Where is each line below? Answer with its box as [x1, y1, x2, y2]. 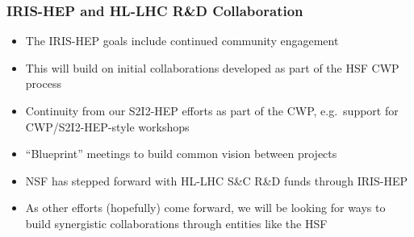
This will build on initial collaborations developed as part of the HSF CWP [25, 59, 399, 76]
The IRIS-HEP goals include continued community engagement [25, 32, 339, 49]
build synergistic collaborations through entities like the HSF [25, 214, 328, 231]
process [25, 75, 61, 92]
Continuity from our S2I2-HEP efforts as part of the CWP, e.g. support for [25, 102, 399, 118]
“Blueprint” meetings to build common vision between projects [25, 145, 337, 162]
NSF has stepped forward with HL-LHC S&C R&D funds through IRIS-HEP [25, 172, 408, 189]
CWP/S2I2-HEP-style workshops [25, 118, 190, 135]
